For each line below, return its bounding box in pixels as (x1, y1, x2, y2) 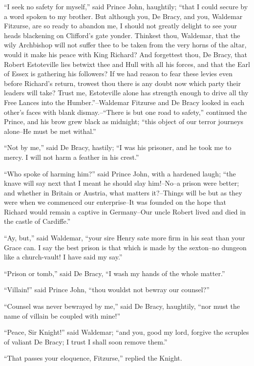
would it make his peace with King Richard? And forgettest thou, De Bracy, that (4, 49, 247, 59)
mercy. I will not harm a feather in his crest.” (4, 151, 139, 162)
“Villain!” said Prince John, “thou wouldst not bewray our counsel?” (4, 284, 210, 295)
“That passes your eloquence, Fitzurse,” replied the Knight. (4, 353, 182, 363)
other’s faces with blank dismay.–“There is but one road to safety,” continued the (4, 107, 247, 117)
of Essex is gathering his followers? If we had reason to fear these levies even (4, 68, 233, 79)
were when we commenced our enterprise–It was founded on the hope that (4, 197, 226, 207)
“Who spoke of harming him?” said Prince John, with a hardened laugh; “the (4, 168, 236, 178)
